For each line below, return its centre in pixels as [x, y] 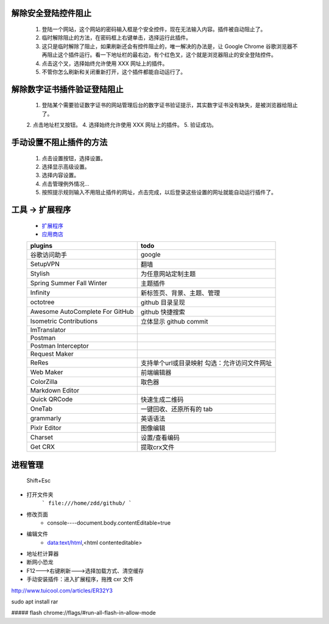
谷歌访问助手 [48, 255]
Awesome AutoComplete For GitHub [82, 312]
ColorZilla [44, 382]
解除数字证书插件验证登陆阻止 [67, 89]
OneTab [41, 409]
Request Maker [52, 354]
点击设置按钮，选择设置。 [74, 158]
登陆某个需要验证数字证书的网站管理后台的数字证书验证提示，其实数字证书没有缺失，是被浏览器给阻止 [170, 105]
